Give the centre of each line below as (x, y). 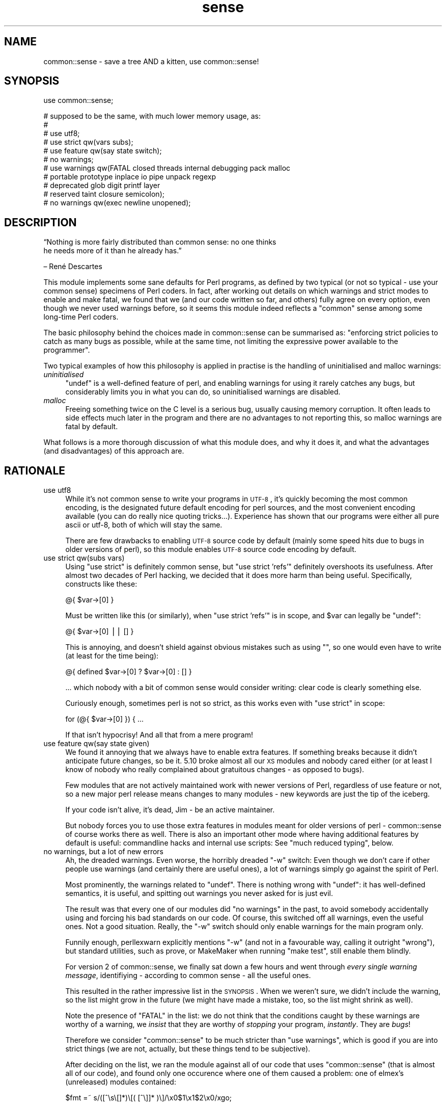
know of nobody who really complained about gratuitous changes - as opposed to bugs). (215, 770)
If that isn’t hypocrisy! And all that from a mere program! (159, 735)
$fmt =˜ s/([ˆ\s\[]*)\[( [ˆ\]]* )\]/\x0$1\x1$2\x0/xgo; (149, 1098)
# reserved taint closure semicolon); (104, 194)
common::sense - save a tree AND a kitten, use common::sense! (151, 61)
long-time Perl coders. (81, 317)
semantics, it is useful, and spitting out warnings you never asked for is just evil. (199, 893)
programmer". (67, 350)
